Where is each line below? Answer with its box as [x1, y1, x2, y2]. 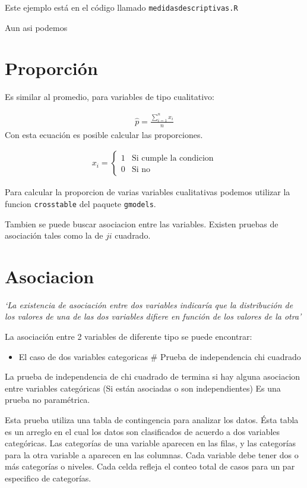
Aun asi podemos [5, 21, 68, 33]
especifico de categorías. [5, 471, 91, 484]
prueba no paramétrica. [5, 393, 90, 406]
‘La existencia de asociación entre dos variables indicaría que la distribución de [5, 298, 293, 311]
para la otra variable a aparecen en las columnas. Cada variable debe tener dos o [5, 448, 299, 461]
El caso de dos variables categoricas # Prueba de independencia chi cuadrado [18, 350, 301, 362]
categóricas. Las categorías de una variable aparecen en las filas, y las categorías [5, 437, 296, 449]
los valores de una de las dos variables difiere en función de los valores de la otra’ [5, 310, 302, 323]
